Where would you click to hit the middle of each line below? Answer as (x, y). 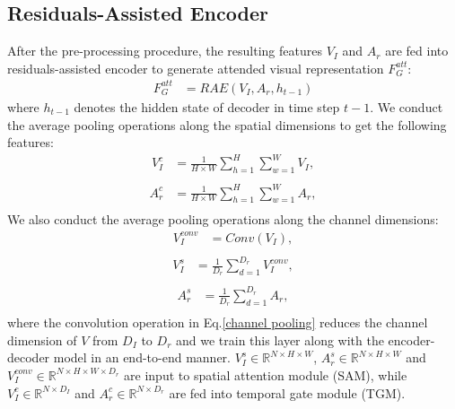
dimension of (42, 339)
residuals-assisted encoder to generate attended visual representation (196, 68)
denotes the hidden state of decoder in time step (207, 106)
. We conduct (407, 106)
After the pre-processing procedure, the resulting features (165, 51)
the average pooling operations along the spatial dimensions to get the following (227, 124)
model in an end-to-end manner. (142, 357)
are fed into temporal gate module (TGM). (287, 392)
